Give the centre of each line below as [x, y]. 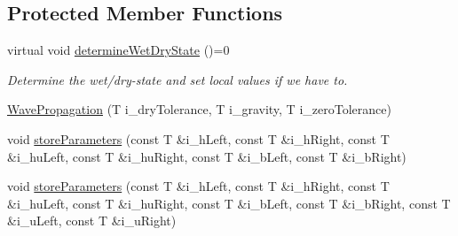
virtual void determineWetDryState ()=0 [118, 50]
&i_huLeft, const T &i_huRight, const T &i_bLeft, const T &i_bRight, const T [229, 203]
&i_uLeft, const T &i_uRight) [92, 221]
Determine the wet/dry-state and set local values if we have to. [178, 79]
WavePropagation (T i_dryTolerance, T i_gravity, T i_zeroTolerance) [199, 109]
